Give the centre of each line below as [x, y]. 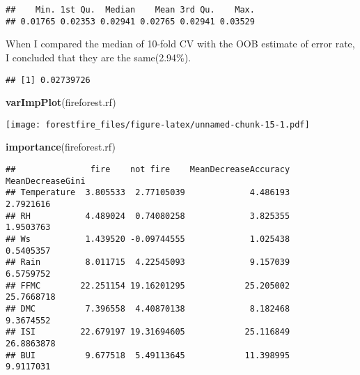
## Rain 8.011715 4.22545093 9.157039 [148, 262]
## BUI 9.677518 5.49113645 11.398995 [148, 355]
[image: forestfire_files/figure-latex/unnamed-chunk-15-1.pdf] [158, 124]
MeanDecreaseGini [46, 181]
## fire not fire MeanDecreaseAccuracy [148, 169]
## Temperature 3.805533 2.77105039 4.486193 [148, 193]
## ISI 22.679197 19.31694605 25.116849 [148, 332]
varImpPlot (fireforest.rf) [61, 102]
